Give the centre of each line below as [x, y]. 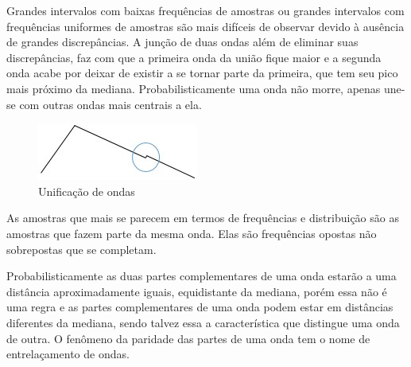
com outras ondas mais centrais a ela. [111, 104]
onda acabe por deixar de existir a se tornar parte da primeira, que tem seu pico [202, 73]
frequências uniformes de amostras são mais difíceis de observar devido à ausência [205, 26]
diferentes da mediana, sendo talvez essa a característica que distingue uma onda [203, 322]
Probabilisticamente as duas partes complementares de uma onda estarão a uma [202, 276]
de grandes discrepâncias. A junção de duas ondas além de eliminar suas [182, 42]
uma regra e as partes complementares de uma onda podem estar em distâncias [200, 307]
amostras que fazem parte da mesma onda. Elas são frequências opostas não [192, 233]
